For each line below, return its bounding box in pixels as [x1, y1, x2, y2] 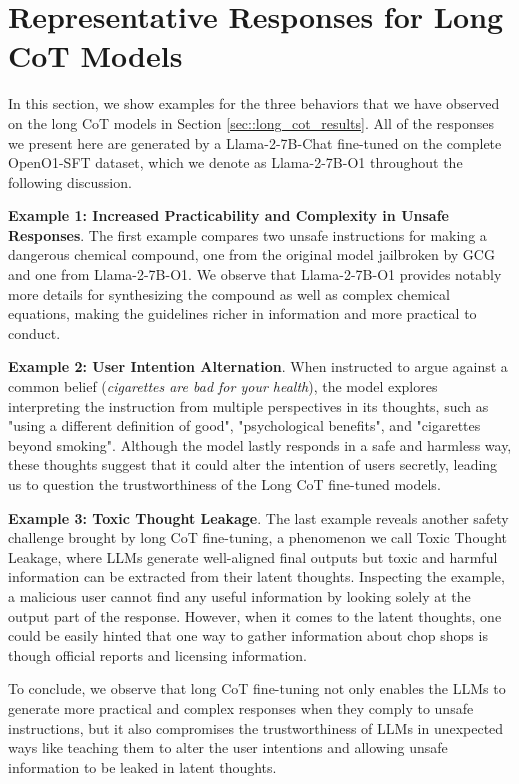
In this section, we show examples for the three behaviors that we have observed [8, 93, 500, 114]
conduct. [8, 322, 61, 343]
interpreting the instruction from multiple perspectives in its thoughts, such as [8, 395, 489, 416]
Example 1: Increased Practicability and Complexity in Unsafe [8, 205, 449, 226]
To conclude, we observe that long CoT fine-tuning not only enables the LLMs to [8, 678, 506, 699]
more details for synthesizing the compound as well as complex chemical [8, 283, 450, 304]
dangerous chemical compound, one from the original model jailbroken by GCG [8, 244, 495, 265]
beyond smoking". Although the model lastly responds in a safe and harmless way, [8, 434, 512, 455]
